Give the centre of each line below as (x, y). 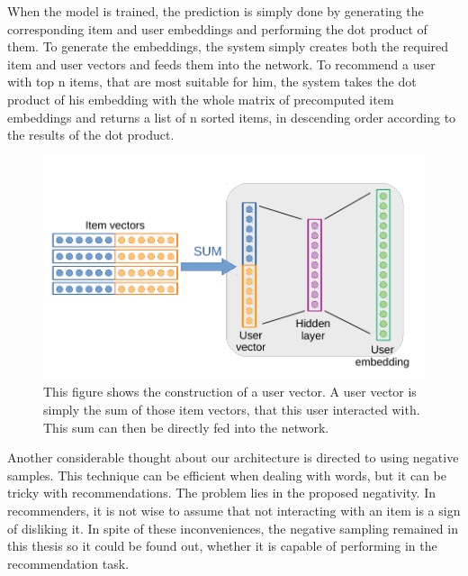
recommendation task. (68, 563)
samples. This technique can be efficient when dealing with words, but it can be (227, 475)
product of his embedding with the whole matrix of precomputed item (201, 99)
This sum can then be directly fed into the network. (186, 427)
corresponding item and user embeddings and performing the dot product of (217, 28)
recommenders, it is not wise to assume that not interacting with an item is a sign (234, 511)
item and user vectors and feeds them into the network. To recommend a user (221, 64)
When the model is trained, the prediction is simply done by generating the (216, 11)
